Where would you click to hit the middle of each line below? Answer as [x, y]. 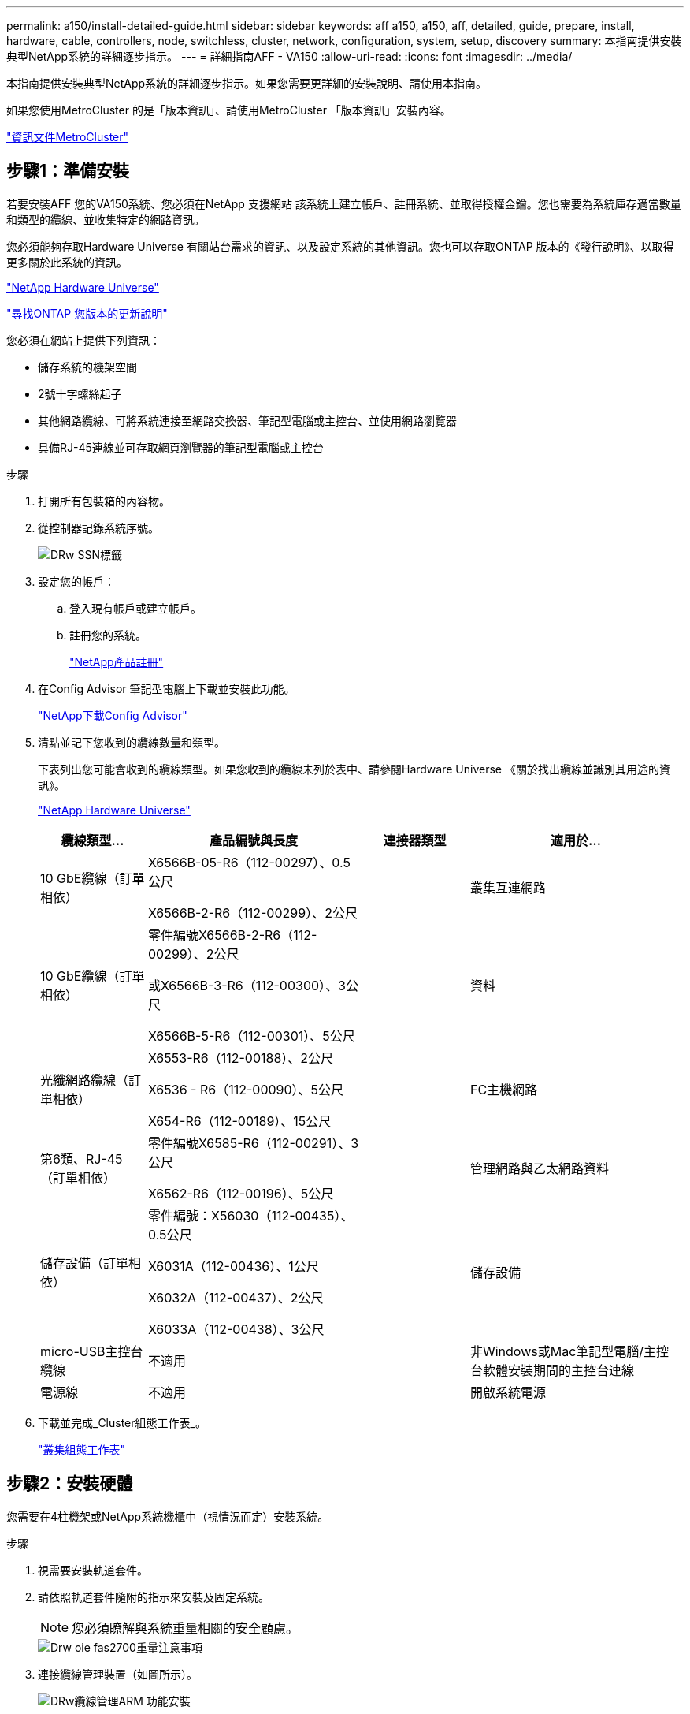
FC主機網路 [504, 1089]
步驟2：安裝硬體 [70, 1484]
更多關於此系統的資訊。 [67, 262]
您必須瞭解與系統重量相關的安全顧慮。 [185, 1628]
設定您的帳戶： [76, 581]
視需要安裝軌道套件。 [93, 1570]
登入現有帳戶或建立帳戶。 [135, 608]
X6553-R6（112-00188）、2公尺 [241, 1058]
